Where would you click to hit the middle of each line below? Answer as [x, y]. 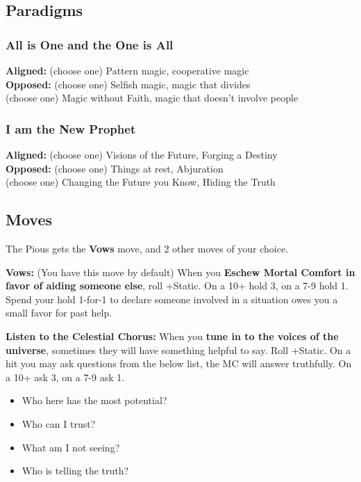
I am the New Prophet [71, 128]
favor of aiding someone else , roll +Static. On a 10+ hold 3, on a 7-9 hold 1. [177, 286]
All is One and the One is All [90, 44]
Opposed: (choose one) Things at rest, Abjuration [115, 168]
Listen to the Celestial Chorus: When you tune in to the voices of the [172, 336]
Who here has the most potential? [94, 400]
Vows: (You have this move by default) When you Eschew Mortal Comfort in [180, 272]
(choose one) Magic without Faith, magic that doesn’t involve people [152, 98]
